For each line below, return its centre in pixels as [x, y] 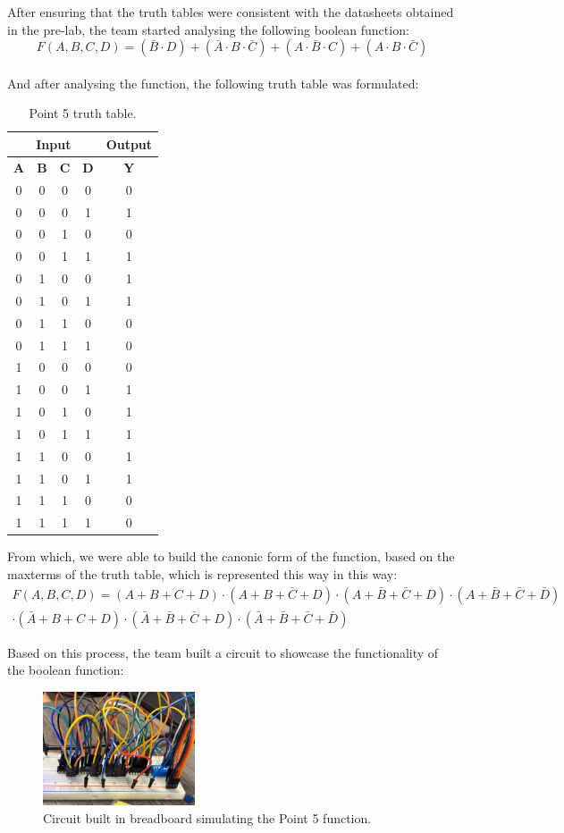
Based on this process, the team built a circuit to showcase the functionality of [223, 652]
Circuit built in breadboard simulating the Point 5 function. [207, 817]
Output [129, 143]
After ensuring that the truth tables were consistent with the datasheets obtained [231, 12]
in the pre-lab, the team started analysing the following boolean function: [208, 29]
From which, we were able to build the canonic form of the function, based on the [231, 556]
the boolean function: [66, 670]
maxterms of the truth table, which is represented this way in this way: [202, 574]
